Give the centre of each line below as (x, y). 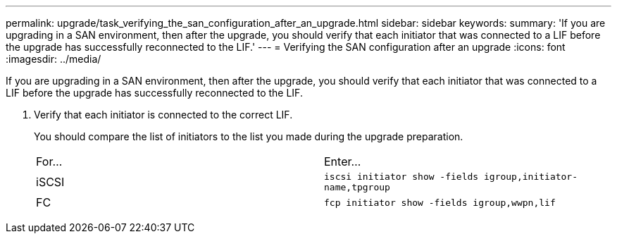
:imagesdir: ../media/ (54, 59)
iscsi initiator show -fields (401, 177)
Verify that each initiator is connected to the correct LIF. (163, 115)
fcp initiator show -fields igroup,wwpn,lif (440, 202)
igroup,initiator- (531, 177)
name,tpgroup (357, 187)
